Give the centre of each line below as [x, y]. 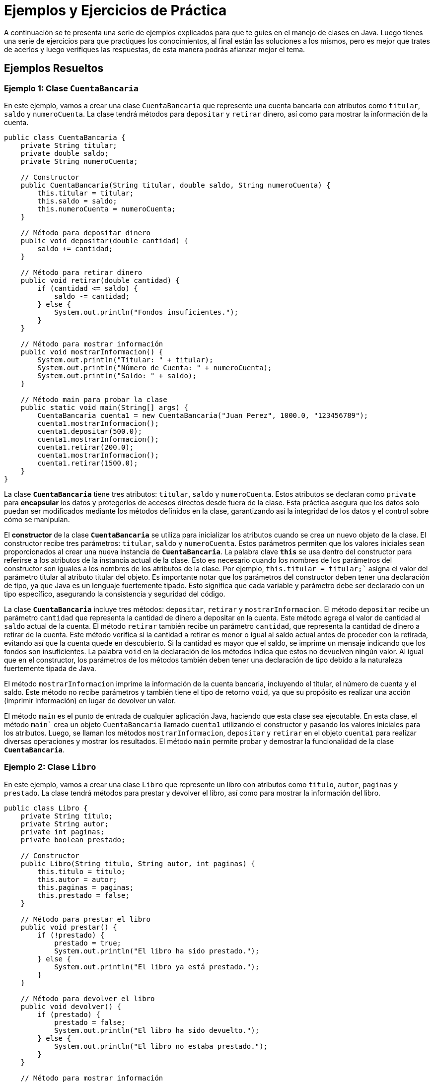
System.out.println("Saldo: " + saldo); [117, 375]
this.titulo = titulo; [81, 871]
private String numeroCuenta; [79, 161]
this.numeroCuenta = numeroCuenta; [107, 209]
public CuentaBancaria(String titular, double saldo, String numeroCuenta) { [176, 185]
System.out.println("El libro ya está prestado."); [157, 967]
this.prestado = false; [83, 895]
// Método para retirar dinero [81, 272]
